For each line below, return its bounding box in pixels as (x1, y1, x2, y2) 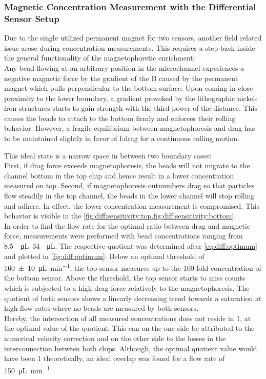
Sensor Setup (4, 12, 59, 25)
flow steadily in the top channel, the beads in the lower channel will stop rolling (4, 190, 255, 201)
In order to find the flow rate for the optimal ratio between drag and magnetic (4, 220, 251, 231)
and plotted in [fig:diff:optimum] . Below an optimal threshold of (4, 250, 204, 261)
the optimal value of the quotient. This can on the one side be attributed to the (4, 323, 255, 333)
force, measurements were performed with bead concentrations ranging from (4, 230, 243, 241)
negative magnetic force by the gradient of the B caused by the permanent (4, 72, 238, 83)
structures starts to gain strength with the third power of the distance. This (18, 103, 257, 113)
